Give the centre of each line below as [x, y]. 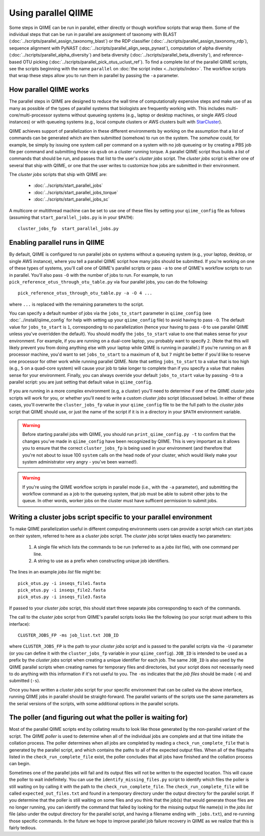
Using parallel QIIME [51, 13]
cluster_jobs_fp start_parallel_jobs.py [68, 229]
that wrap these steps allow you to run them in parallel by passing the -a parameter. [94, 76]
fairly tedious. [23, 828]
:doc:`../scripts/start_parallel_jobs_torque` [76, 192]
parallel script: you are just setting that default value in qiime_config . [81, 382]
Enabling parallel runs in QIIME [57, 243]
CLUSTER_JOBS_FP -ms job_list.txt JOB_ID [68, 635]
